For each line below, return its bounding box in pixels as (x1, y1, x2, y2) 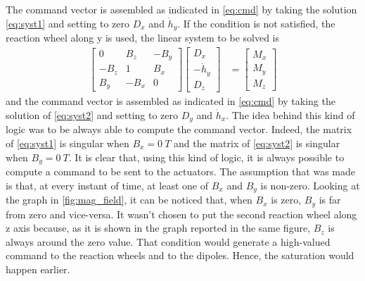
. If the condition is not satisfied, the (177, 15, 335, 30)
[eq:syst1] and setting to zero (6, 15, 130, 30)
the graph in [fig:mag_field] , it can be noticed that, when (6, 192, 252, 207)
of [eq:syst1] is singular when (6, 136, 129, 150)
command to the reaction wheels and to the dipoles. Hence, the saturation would (6, 248, 354, 263)
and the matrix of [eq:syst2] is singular (174, 136, 340, 150)
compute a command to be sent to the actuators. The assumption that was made (6, 164, 355, 179)
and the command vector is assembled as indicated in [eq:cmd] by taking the (6, 94, 335, 108)
